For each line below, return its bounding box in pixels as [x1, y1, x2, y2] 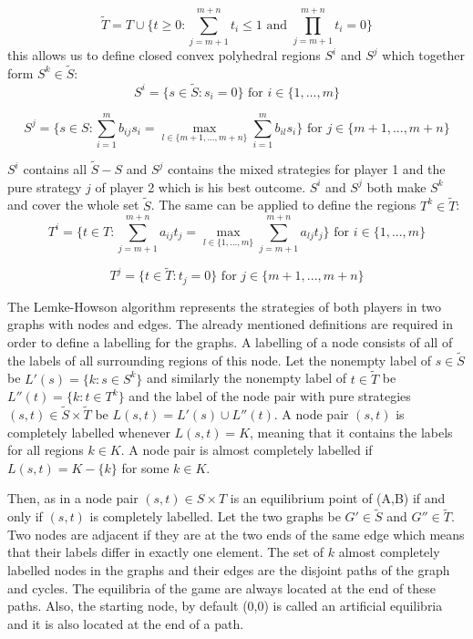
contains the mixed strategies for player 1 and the [168, 160, 446, 179]
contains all [23, 160, 87, 179]
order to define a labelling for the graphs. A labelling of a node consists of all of [7, 333, 453, 352]
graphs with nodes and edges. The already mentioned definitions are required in [7, 314, 453, 334]
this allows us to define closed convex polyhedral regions [7, 46, 321, 65]
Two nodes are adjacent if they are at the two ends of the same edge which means [7, 524, 465, 543]
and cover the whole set [7, 195, 139, 214]
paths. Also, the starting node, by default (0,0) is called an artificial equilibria [7, 596, 443, 615]
